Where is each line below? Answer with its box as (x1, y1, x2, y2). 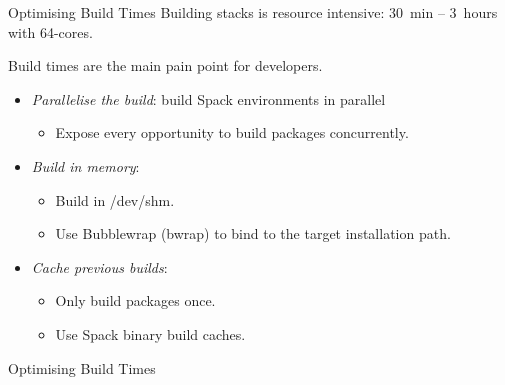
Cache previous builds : (31, 256, 168, 277)
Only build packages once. (55, 290, 216, 311)
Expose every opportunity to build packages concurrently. (55, 122, 409, 143)
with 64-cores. (8, 21, 93, 42)
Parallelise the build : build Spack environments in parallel (31, 88, 386, 109)
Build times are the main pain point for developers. (8, 55, 323, 76)
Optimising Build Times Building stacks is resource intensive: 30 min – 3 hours (8, 2, 498, 22)
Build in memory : (31, 155, 140, 176)
